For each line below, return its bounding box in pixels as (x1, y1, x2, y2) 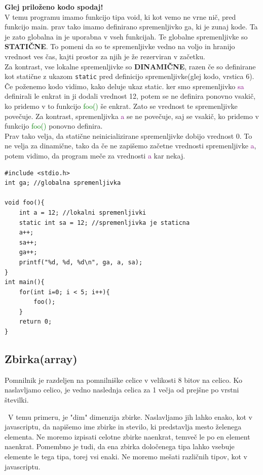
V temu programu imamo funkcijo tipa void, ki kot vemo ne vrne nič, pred (5, 11, 236, 22)
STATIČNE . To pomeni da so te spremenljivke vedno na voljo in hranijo (5, 41, 235, 52)
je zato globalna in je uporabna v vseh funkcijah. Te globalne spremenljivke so (5, 31, 248, 42)
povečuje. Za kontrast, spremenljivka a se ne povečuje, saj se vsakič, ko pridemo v (5, 110, 259, 121)
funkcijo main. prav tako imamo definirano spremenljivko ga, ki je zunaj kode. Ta (5, 21, 258, 32)
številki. (5, 394, 29, 405)
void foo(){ (5, 199, 45, 207)
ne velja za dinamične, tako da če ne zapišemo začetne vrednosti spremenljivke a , (5, 140, 256, 151)
